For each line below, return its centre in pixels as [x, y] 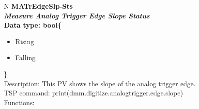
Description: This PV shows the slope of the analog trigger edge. [100, 83]
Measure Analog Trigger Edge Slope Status [77, 15]
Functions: [19, 102]
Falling [25, 57]
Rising [25, 41]
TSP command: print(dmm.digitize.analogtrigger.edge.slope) [93, 93]
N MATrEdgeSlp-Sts [38, 6]
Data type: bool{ [33, 25]
